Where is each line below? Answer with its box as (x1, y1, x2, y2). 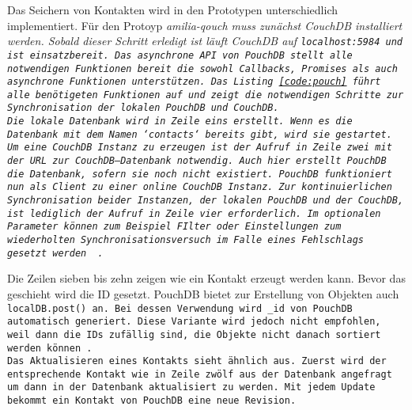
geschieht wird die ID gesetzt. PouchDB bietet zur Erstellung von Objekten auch (7, 285, 399, 302)
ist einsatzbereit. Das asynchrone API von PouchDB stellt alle (7, 49, 353, 61)
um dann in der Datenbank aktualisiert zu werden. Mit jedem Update (7, 382, 376, 393)
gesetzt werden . (7, 247, 104, 259)
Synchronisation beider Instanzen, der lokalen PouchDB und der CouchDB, (7, 195, 404, 207)
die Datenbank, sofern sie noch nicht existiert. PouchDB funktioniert (7, 168, 392, 180)
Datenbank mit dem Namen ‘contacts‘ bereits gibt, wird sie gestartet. (7, 128, 392, 140)
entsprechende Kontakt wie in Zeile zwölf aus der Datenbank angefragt (7, 368, 392, 380)
